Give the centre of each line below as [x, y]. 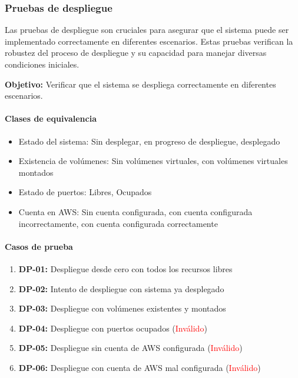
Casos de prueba [39, 246]
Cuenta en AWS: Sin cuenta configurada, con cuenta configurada [135, 211]
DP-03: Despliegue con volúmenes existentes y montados [122, 308]
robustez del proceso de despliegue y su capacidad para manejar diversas [136, 53]
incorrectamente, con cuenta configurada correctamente [118, 223]
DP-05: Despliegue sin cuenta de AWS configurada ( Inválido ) [130, 348]
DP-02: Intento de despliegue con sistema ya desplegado [121, 288]
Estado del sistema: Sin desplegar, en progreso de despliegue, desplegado [149, 141]
